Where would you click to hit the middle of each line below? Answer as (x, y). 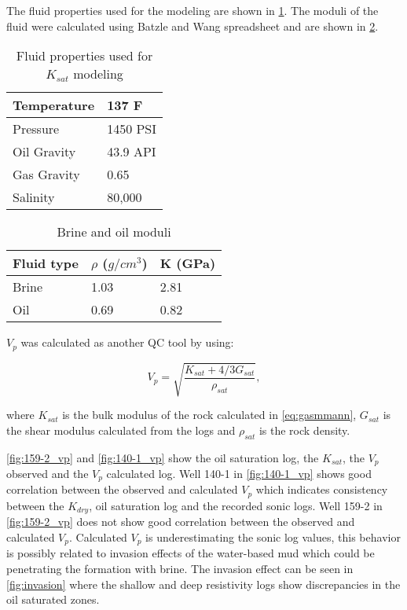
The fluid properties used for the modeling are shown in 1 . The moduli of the (192, 10)
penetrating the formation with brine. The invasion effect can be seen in (180, 569)
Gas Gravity (46, 175)
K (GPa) (188, 263)
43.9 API (132, 152)
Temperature (54, 105)
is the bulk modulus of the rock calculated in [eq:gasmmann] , (209, 415)
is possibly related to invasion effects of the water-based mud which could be (191, 553)
